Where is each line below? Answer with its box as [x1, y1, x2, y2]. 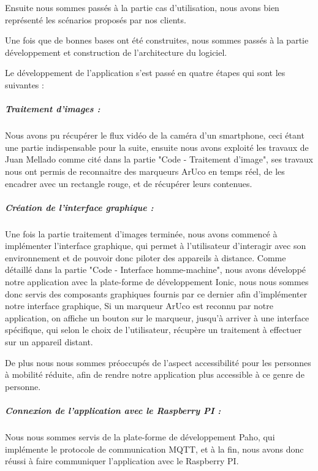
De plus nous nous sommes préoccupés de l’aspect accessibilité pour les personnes [5, 356, 311, 369]
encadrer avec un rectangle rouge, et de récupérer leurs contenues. [5, 177, 252, 190]
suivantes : [5, 78, 44, 91]
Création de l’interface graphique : [5, 201, 154, 213]
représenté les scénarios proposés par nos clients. [5, 13, 186, 26]
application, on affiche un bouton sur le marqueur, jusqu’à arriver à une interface [5, 311, 309, 324]
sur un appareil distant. [5, 335, 93, 348]
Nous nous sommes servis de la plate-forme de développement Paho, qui [5, 430, 275, 443]
